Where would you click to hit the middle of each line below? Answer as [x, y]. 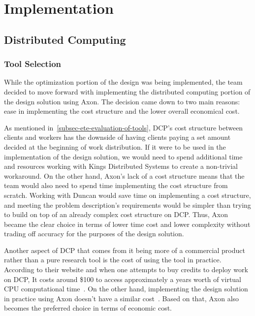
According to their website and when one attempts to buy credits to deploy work [126, 269]
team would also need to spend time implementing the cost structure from [116, 185]
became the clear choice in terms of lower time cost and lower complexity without [127, 224]
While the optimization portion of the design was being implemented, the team [123, 82]
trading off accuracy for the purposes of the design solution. [94, 234]
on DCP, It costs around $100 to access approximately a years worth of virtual [123, 279]
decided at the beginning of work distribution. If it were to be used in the [115, 146]
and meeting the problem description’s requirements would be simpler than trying [127, 205]
